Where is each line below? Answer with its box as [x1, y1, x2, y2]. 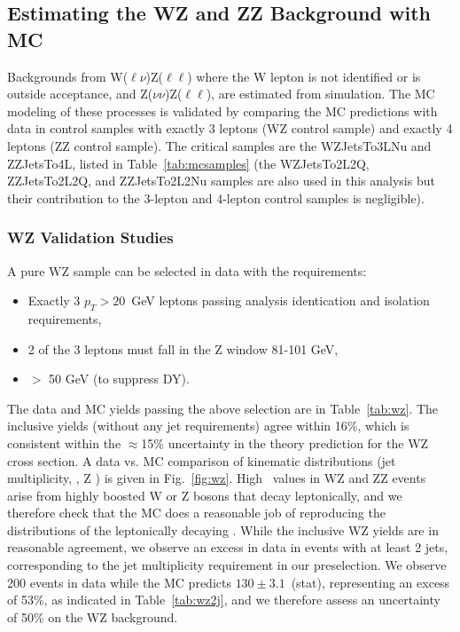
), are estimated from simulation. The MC [206, 84, 435, 103]
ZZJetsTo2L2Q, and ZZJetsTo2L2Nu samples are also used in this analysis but [7, 171, 435, 190]
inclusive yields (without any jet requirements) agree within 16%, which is [7, 416, 409, 435]
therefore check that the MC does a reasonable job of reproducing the [7, 503, 386, 522]
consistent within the [7, 433, 121, 452]
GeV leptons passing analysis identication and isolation [131, 291, 430, 310]
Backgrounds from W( [7, 67, 129, 85]
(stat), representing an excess [291, 573, 450, 591]
